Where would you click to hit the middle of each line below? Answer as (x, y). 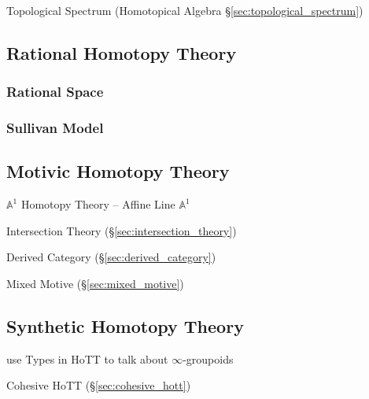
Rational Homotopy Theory (122, 52)
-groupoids (208, 358)
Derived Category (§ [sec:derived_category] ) (111, 257)
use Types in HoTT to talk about (87, 358)
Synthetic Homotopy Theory (125, 326)
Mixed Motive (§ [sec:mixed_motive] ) (95, 284)
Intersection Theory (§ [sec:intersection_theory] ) (122, 230)
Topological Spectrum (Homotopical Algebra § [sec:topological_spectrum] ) (185, 10)
